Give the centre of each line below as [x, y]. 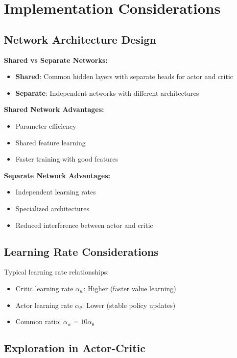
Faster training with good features [67, 159]
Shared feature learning [50, 142]
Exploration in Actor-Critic [75, 348]
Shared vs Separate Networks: [56, 60]
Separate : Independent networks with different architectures [107, 93]
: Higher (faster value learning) [130, 288]
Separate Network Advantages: [57, 175]
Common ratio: [38, 321]
